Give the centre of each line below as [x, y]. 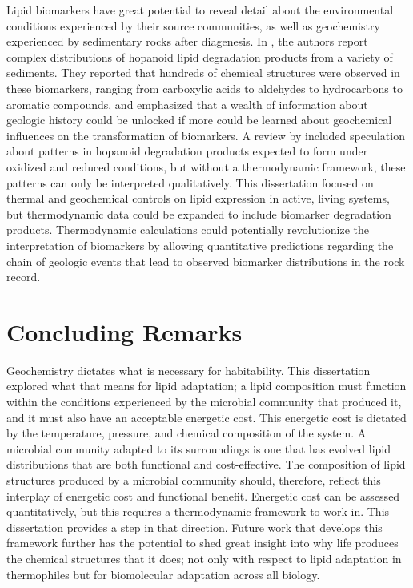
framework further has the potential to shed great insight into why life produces [202, 543]
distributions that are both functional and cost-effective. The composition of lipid [206, 464]
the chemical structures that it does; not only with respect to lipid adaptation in [204, 558]
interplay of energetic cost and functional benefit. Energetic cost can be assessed [203, 495]
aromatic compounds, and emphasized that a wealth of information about [187, 104]
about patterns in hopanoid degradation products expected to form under [187, 151]
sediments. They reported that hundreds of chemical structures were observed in [203, 72]
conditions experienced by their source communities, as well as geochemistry [193, 25]
